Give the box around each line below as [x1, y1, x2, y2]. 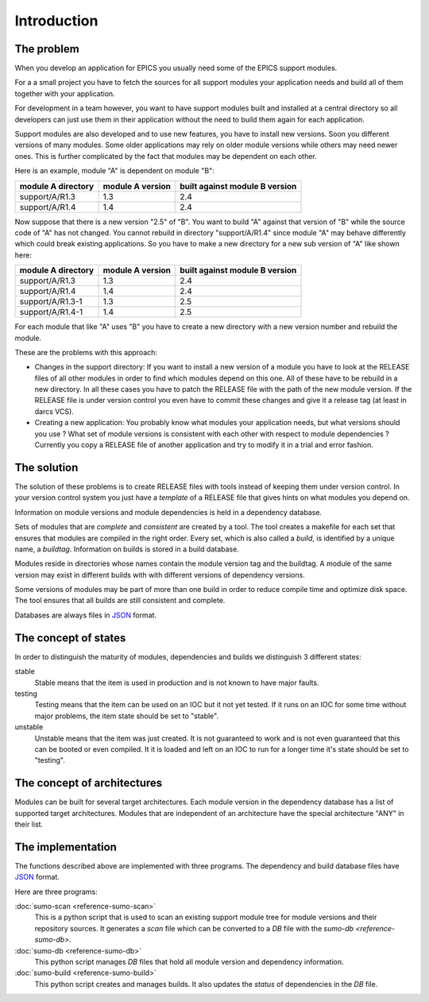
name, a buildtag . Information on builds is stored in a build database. [14, 544, 240, 554]
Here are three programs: [14, 887, 99, 896]
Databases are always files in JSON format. [14, 610, 157, 620]
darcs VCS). [34, 406, 75, 416]
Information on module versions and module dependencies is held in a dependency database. [14, 507, 322, 516]
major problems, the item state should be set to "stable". [34, 711, 218, 721]
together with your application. [14, 88, 115, 99]
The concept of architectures [14, 776, 163, 790]
